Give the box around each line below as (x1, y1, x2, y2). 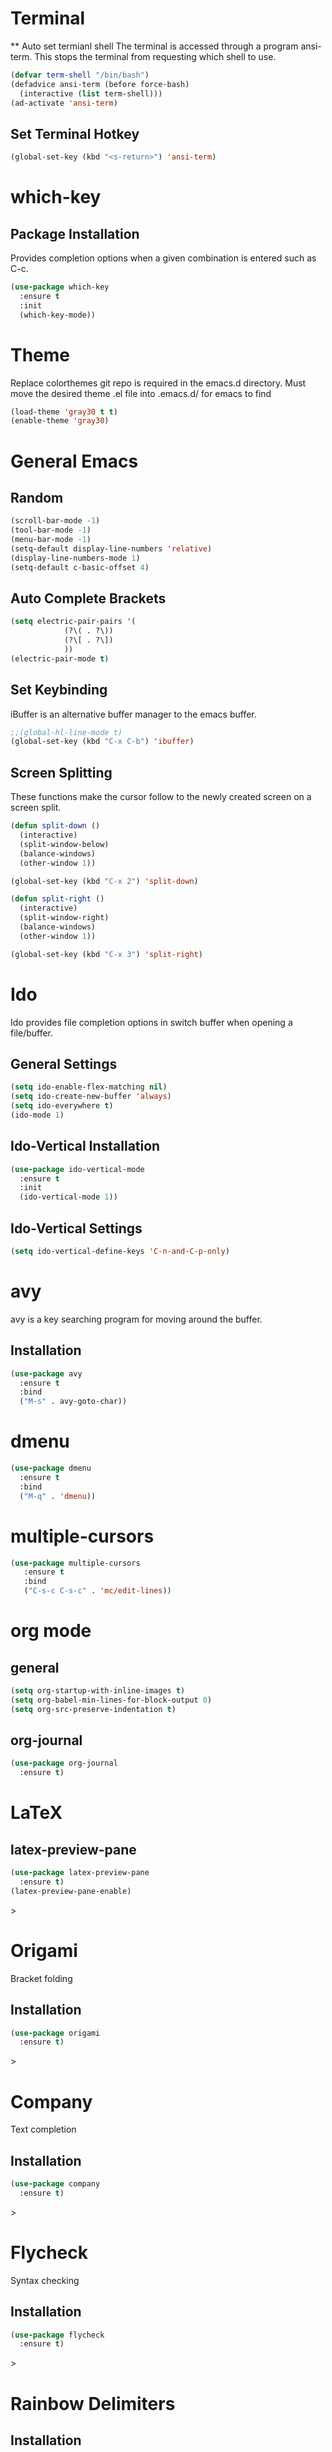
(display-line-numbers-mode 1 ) (10, 553, 141, 563)
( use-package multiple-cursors (10, 1558, 141, 1568)
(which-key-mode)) (19, 310, 97, 320)
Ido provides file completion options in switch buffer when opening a (10, 1016, 293, 1028)
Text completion (10, 2123, 77, 2136)
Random (10, 489, 64, 506)
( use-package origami (10, 2028, 101, 2038)
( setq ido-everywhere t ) (10, 1101, 114, 1111)
